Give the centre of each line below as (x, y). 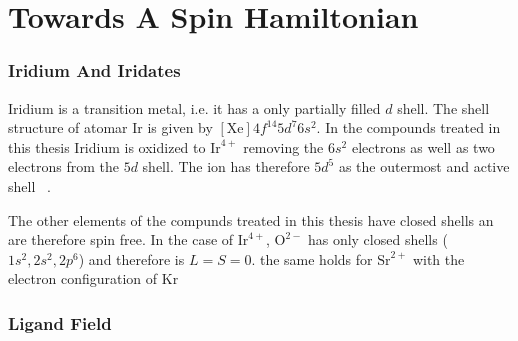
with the (438, 258)
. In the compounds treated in (408, 127)
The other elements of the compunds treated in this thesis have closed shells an (251, 219)
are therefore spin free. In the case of (121, 239)
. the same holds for (312, 258)
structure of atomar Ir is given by (110, 127)
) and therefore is (131, 258)
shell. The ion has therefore (226, 166)
